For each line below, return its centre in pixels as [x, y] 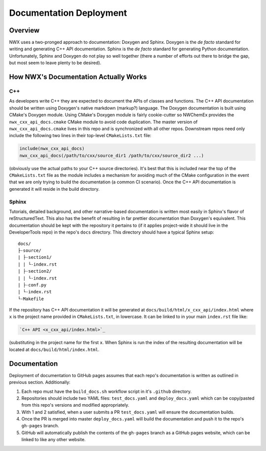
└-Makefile [31, 299]
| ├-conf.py [32, 285]
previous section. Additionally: [40, 382]
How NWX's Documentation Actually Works [78, 77]
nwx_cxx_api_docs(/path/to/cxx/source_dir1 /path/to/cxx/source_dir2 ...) [112, 156]
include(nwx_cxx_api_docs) [52, 149]
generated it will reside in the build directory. [54, 189]
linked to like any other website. [53, 440]
